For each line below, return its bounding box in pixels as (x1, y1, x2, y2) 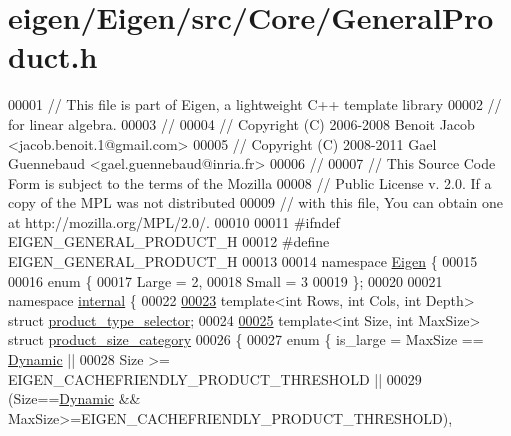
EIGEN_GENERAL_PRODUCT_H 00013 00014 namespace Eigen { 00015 (8, 251, 478, 272)
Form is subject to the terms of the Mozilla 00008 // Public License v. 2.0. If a (8, 172, 492, 193)
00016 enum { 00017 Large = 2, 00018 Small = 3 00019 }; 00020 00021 (8, 270, 443, 291)
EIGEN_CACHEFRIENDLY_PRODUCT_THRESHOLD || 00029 (8, 368, 422, 389)
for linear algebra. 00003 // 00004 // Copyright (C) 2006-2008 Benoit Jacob (8, 113, 475, 134)
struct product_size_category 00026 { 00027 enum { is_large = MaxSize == (8, 329, 484, 350)
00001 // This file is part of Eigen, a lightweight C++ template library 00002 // (8, 94, 502, 115)
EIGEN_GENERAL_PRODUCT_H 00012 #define (8, 231, 330, 252)
